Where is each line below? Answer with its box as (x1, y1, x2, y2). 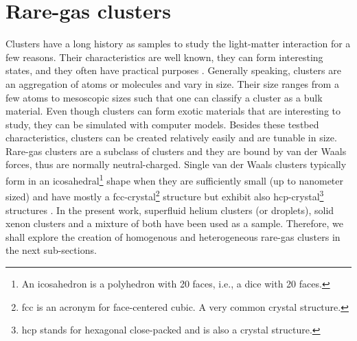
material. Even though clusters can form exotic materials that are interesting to (5, 104, 341, 118)
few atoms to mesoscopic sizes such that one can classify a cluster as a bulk (5, 90, 323, 104)
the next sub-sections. (5, 243, 97, 257)
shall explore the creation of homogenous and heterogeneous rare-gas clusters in (5, 229, 341, 244)
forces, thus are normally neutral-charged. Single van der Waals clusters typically (5, 157, 347, 172)
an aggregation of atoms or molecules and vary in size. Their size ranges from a (5, 76, 339, 91)
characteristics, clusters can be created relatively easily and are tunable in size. (5, 130, 337, 145)
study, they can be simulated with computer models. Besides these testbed (5, 117, 319, 131)
